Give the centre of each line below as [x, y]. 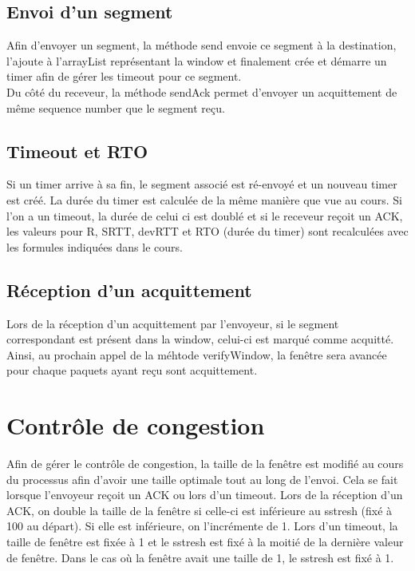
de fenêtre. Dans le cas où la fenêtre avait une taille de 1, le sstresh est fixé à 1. [200, 557]
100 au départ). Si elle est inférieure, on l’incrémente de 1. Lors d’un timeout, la [202, 526]
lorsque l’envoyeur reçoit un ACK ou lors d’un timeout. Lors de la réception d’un [205, 495]
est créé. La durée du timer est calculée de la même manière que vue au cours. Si [204, 199]
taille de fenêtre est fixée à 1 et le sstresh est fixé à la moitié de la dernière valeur [205, 542]
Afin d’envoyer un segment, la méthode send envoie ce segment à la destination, [202, 45]
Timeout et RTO [77, 151]
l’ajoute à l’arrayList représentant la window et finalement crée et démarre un [197, 60]
